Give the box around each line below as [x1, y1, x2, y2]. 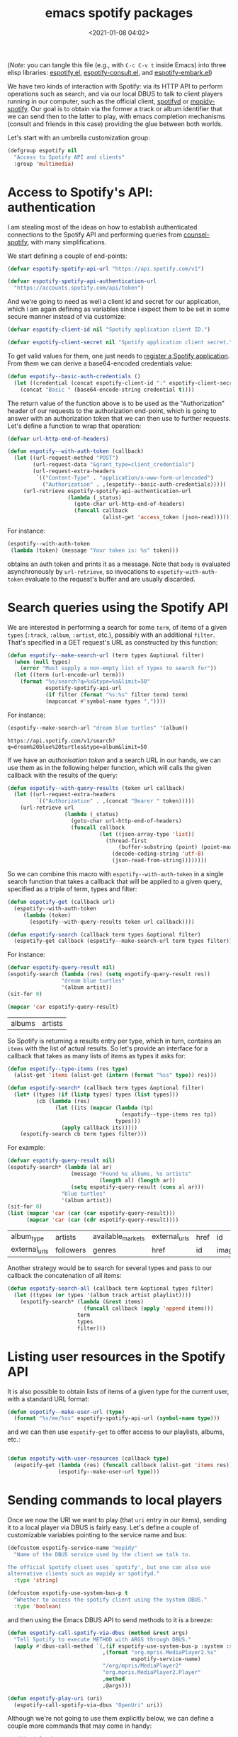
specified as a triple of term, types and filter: [7, 885, 137, 893]
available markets [93, 1231, 145, 1243]
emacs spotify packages [45, 5, 193, 21]
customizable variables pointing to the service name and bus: [7, 1530, 187, 1539]
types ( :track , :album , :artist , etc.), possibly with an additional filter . [7, 630, 215, 639]
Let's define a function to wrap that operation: [7, 421, 142, 430]
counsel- [183, 230, 210, 239]
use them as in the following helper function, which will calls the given [7, 763, 212, 771]
